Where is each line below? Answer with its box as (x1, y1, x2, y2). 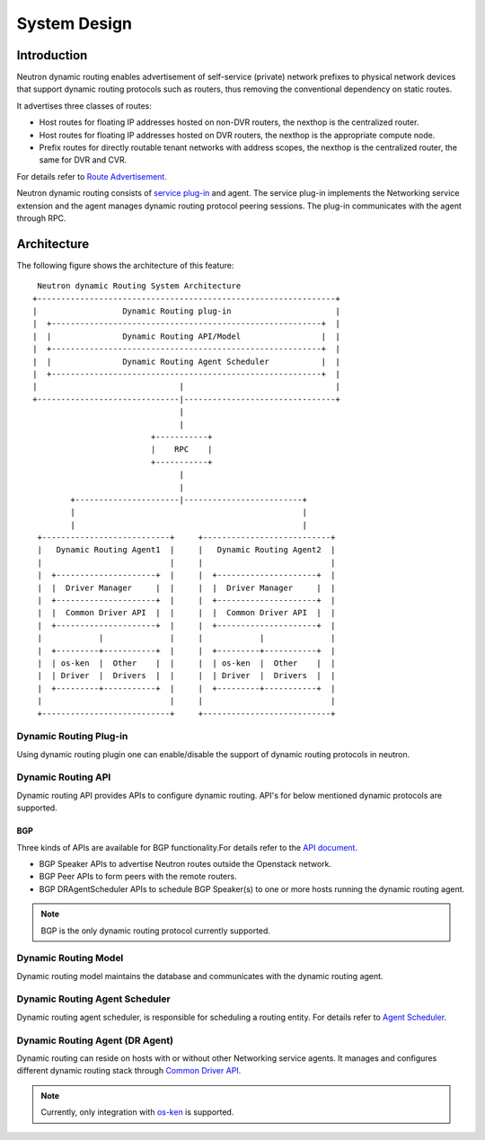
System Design (16, 13, 133, 33)
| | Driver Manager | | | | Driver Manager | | (37, 582, 336, 593)
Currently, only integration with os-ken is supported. (40, 1107, 234, 1118)
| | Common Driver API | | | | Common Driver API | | (37, 607, 336, 618)
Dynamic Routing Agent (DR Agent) (16, 1034, 174, 1047)
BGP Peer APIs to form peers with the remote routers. (39, 871, 237, 882)
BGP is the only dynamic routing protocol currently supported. (40, 925, 271, 936)
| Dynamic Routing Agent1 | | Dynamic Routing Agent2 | (37, 544, 336, 555)
